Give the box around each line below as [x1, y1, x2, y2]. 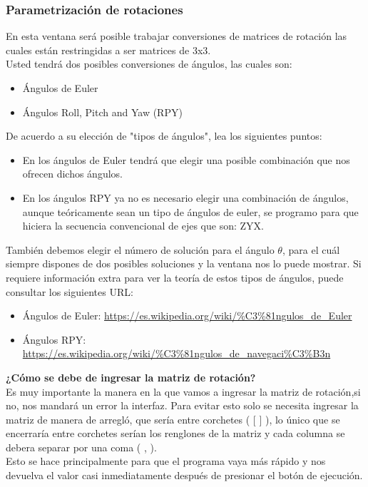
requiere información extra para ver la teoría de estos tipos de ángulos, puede [6, 270, 344, 284]
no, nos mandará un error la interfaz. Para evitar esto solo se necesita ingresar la [6, 398, 359, 413]
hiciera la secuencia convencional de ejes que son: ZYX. [22, 218, 264, 233]
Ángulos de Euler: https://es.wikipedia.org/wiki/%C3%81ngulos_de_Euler [22, 308, 352, 323]
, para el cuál [282, 242, 340, 257]
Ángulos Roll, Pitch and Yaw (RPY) [22, 104, 183, 119]
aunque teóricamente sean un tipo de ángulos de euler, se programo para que [22, 204, 359, 219]
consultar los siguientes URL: [6, 284, 133, 299]
